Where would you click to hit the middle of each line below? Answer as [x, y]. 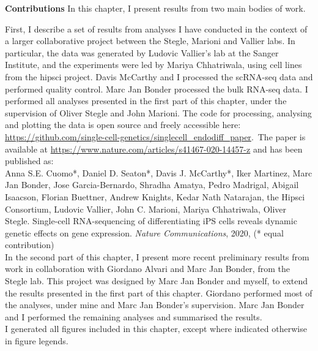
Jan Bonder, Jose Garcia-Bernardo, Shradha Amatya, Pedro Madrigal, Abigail [152, 185]
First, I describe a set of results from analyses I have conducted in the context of [156, 28]
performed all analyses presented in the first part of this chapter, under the [146, 101]
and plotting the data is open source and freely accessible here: [123, 125]
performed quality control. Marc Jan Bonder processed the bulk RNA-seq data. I [157, 89]
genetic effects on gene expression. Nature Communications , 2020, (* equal [144, 232]
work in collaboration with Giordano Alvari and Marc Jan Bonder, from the [147, 269]
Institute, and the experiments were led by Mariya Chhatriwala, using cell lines [153, 65]
